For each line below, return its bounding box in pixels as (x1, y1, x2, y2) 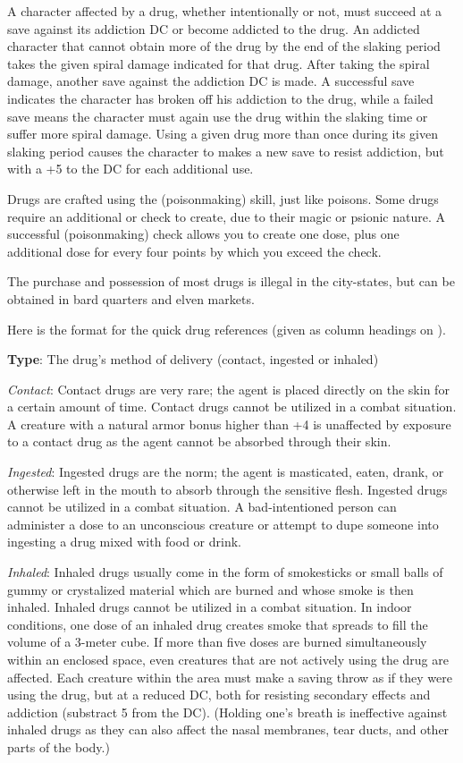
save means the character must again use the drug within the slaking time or (7, 106, 428, 125)
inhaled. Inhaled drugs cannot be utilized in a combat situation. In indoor (7, 598, 412, 616)
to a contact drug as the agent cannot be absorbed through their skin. (7, 432, 391, 451)
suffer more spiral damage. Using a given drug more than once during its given (7, 124, 438, 143)
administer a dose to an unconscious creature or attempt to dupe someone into (7, 514, 439, 533)
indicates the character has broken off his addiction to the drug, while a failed (7, 89, 434, 107)
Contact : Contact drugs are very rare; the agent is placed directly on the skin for (7, 379, 450, 398)
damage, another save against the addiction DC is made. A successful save (7, 72, 415, 90)
